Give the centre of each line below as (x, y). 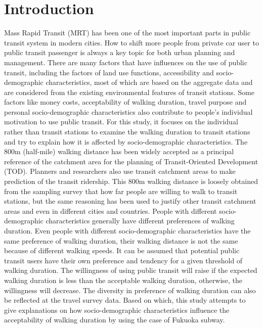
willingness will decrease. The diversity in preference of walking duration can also (130, 290)
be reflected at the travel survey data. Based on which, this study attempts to (125, 300)
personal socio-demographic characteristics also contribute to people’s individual (128, 111)
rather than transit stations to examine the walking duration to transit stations (127, 132)
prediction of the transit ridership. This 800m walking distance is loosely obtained (131, 181)
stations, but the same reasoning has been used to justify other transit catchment (130, 201)
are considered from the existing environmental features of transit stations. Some (129, 92)
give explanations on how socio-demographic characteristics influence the (117, 310)
